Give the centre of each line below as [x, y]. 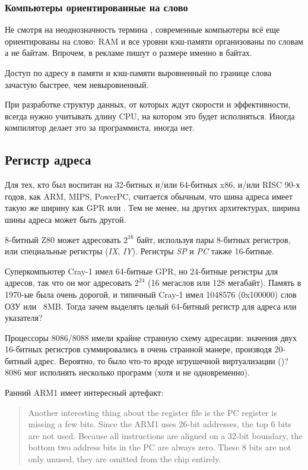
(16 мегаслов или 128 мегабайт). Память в [225, 283]
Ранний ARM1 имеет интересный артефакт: [84, 392]
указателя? [24, 318]
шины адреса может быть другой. [66, 219]
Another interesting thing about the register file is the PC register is [153, 412]
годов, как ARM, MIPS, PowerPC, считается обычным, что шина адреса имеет [149, 196]
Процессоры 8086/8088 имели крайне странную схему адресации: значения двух [151, 337]
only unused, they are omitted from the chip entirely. [125, 459]
